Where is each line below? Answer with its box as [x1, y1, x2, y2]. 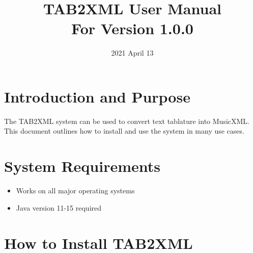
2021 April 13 [111, 47, 154, 58]
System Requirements [4, 156, 160, 176]
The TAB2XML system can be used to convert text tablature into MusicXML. [4, 115, 249, 126]
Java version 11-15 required [16, 202, 102, 213]
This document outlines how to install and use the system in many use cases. [4, 125, 244, 136]
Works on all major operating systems [16, 185, 135, 196]
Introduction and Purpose [4, 86, 190, 107]
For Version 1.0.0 [71, 18, 193, 39]
